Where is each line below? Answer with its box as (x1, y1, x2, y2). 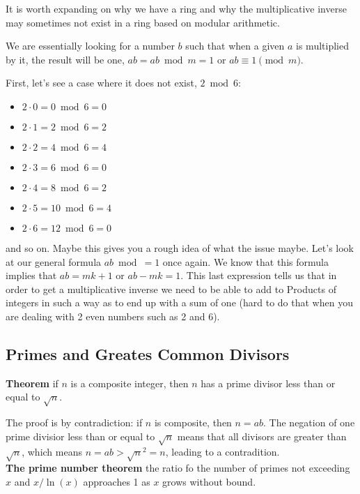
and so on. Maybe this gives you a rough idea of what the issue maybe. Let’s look (6, 240, 354, 255)
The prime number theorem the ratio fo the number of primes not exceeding (6, 461, 350, 475)
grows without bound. (162, 474, 256, 488)
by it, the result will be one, (6, 52, 125, 66)
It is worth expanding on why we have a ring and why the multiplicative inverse (6, 1, 347, 15)
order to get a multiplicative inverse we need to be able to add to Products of (6, 281, 336, 296)
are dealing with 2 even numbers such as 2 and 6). (6, 308, 220, 323)
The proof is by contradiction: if (6, 415, 143, 430)
